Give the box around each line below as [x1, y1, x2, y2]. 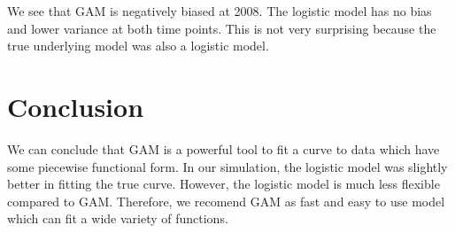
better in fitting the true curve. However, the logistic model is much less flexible [7, 175, 440, 193]
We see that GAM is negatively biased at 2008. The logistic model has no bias [7, 2, 432, 19]
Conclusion [7, 88, 144, 124]
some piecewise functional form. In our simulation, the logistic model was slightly [7, 157, 448, 175]
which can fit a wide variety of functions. [7, 209, 228, 228]
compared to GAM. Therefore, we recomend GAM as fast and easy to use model [7, 191, 445, 210]
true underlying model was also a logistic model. [7, 36, 269, 55]
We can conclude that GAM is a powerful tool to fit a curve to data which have [7, 139, 440, 158]
